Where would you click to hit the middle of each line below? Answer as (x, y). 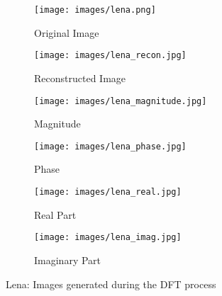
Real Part (55, 214)
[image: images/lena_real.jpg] (108, 192)
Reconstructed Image (80, 78)
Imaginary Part (68, 260)
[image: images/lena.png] (95, 10)
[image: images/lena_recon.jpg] (110, 56)
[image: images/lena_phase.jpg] (110, 146)
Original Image (67, 32)
